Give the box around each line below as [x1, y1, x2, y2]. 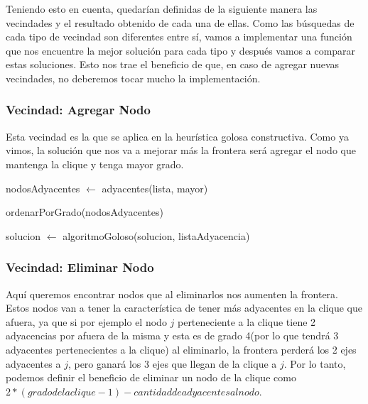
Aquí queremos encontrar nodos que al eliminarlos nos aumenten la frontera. [6, 286, 338, 301]
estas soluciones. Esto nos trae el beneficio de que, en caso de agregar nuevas [6, 57, 340, 72]
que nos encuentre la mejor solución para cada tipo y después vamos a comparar [6, 43, 356, 58]
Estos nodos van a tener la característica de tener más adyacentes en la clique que [6, 300, 363, 315]
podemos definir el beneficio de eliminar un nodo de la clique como [6, 370, 296, 385]
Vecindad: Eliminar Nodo [6, 258, 154, 276]
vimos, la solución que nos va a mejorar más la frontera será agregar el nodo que [6, 143, 356, 158]
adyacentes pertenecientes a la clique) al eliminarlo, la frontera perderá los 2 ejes [6, 342, 357, 356]
